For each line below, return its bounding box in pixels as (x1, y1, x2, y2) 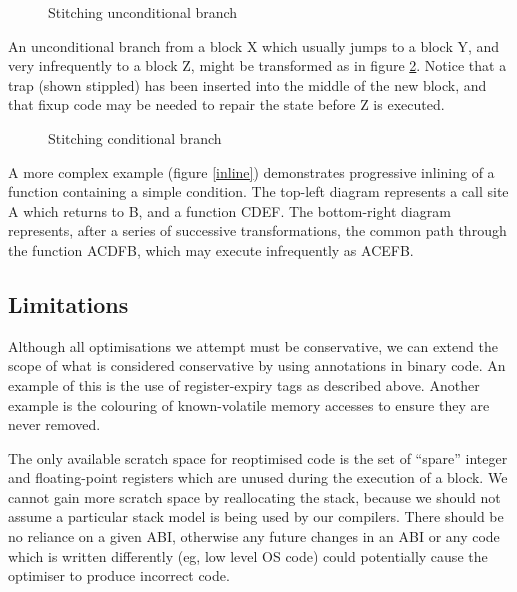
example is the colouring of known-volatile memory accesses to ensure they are (8, 394, 490, 415)
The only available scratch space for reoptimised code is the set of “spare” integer (8, 447, 508, 468)
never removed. (8, 414, 101, 435)
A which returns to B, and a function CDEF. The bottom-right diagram (8, 200, 451, 221)
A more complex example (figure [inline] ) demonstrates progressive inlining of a (8, 161, 495, 182)
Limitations (8, 288, 129, 319)
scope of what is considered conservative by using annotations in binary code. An (8, 355, 506, 376)
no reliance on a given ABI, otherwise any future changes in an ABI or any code (8, 526, 500, 547)
